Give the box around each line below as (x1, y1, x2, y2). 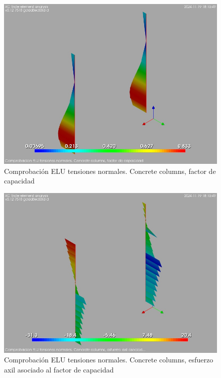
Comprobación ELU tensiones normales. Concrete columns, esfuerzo (4, 354, 213, 365)
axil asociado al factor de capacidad (4, 364, 114, 374)
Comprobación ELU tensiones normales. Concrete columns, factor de (4, 165, 216, 176)
